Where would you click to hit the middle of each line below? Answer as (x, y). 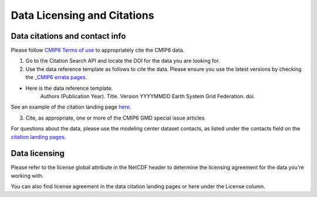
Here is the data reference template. (69, 88)
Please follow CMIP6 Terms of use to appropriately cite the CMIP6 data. (98, 50)
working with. (27, 175)
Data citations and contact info (68, 36)
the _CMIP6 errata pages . (56, 77)
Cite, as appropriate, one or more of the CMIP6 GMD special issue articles (115, 118)
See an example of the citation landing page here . (71, 107)
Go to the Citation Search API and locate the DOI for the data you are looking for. (123, 61)
